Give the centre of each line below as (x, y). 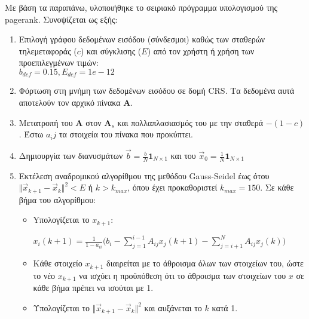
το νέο (44, 275)
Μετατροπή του (46, 122)
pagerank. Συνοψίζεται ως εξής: (61, 19)
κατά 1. (225, 307)
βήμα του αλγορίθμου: (57, 199)
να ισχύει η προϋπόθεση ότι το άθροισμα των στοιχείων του (183, 275)
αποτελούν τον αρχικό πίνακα (70, 102)
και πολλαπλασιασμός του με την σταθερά (190, 122)
